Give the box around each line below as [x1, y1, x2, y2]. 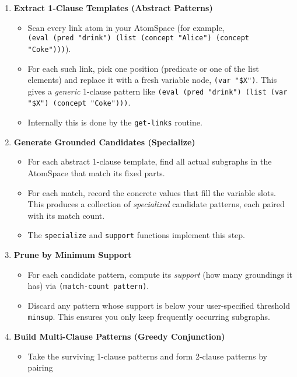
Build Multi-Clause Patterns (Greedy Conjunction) [13, 330, 225, 343]
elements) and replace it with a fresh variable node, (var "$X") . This [27, 74, 277, 86]
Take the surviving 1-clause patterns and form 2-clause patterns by [27, 350, 268, 362]
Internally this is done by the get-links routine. [27, 116, 202, 128]
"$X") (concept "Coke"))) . [27, 96, 131, 109]
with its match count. [27, 209, 105, 221]
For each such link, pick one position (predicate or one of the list [27, 62, 259, 74]
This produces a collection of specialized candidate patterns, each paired [27, 198, 285, 210]
